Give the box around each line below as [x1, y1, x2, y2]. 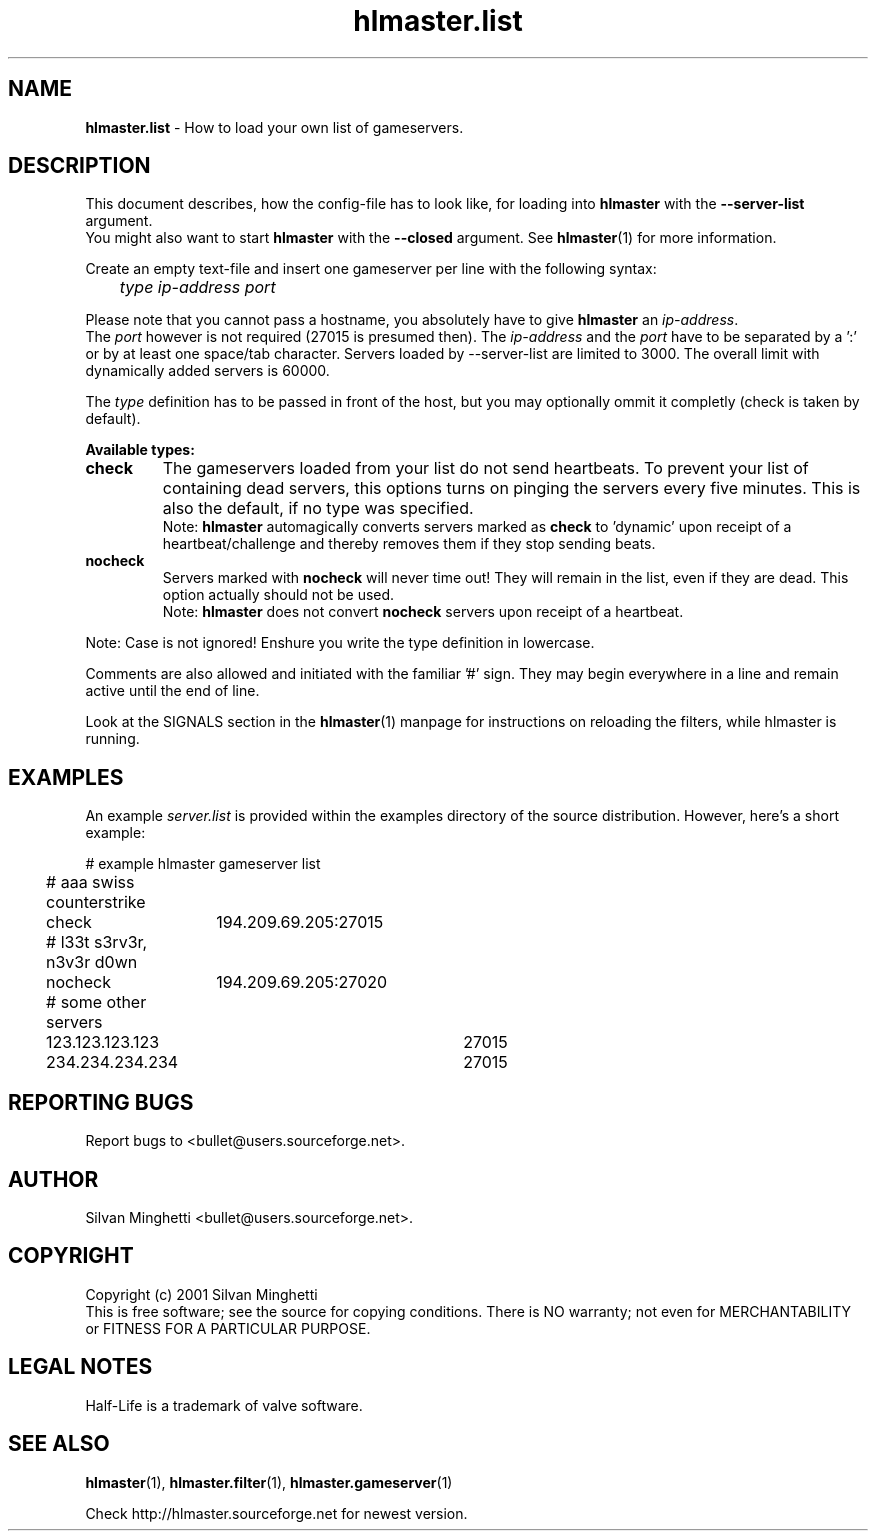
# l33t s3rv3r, [46, 932, 148, 953]
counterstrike [46, 892, 146, 913]
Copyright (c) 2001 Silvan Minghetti [85, 1285, 318, 1303]
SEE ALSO [8, 1431, 110, 1457]
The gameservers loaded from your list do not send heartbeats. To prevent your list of [162, 458, 809, 479]
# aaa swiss [46, 872, 135, 893]
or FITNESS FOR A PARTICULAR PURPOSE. [85, 1319, 371, 1337]
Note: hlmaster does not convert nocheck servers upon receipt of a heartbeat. [162, 603, 684, 621]
